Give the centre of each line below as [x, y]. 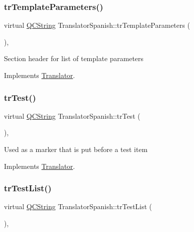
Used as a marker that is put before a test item [76, 149]
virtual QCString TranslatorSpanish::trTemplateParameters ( [97, 25]
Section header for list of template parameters [74, 58]
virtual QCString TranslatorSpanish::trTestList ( [78, 206]
